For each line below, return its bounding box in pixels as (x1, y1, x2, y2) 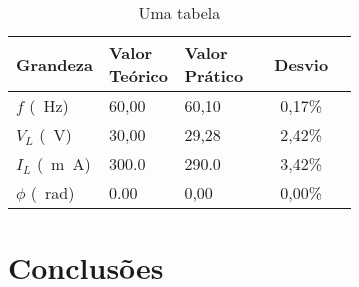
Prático (184, 64, 244, 87)
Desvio (274, 52, 329, 76)
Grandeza (16, 52, 93, 76)
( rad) (30, 181, 75, 204)
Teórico (109, 64, 168, 87)
